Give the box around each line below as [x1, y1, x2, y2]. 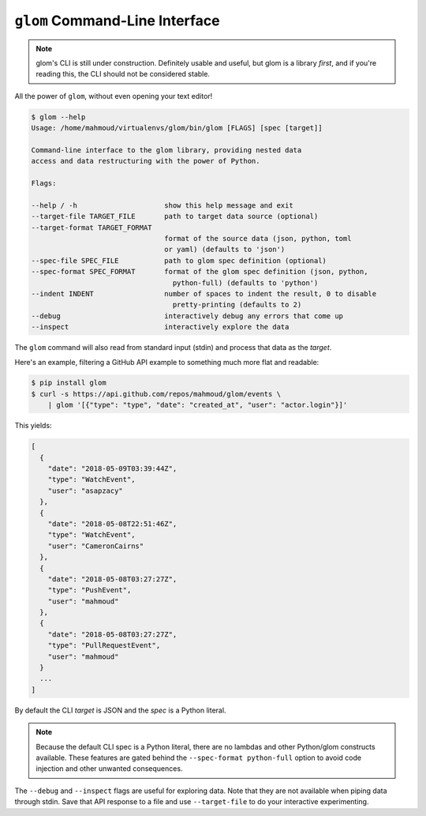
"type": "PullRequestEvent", [47, 641, 161, 650]
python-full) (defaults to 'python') [172, 278, 319, 288]
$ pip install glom [31, 378, 106, 387]
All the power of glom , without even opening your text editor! [14, 91, 213, 100]
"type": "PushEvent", [47, 585, 132, 595]
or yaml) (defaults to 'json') [164, 245, 286, 254]
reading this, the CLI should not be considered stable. [35, 70, 211, 79]
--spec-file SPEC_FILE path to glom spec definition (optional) [31, 256, 327, 265]
